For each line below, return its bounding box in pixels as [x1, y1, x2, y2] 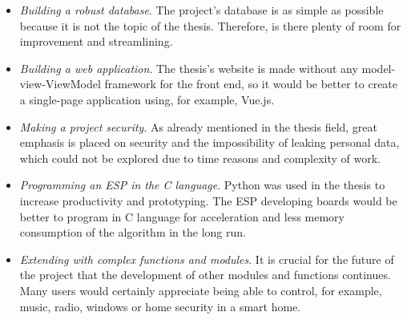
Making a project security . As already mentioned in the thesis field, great [19, 118, 378, 135]
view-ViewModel [19, 75, 101, 92]
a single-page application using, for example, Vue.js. [19, 91, 275, 107]
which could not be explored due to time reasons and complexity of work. [19, 149, 381, 166]
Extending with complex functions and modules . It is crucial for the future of [19, 250, 394, 267]
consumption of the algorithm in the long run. [19, 224, 246, 241]
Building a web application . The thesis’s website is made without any [19, 59, 358, 76]
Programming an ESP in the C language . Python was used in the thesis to [19, 176, 385, 193]
